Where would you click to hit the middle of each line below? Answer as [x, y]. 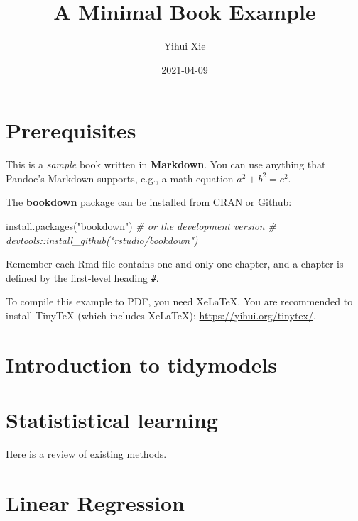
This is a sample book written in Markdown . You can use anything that [166, 164]
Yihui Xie [185, 46]
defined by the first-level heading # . [82, 277]
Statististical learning [112, 420]
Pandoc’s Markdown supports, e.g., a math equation [120, 178]
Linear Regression [96, 502]
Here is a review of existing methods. [86, 454]
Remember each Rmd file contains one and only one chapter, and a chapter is [175, 264]
